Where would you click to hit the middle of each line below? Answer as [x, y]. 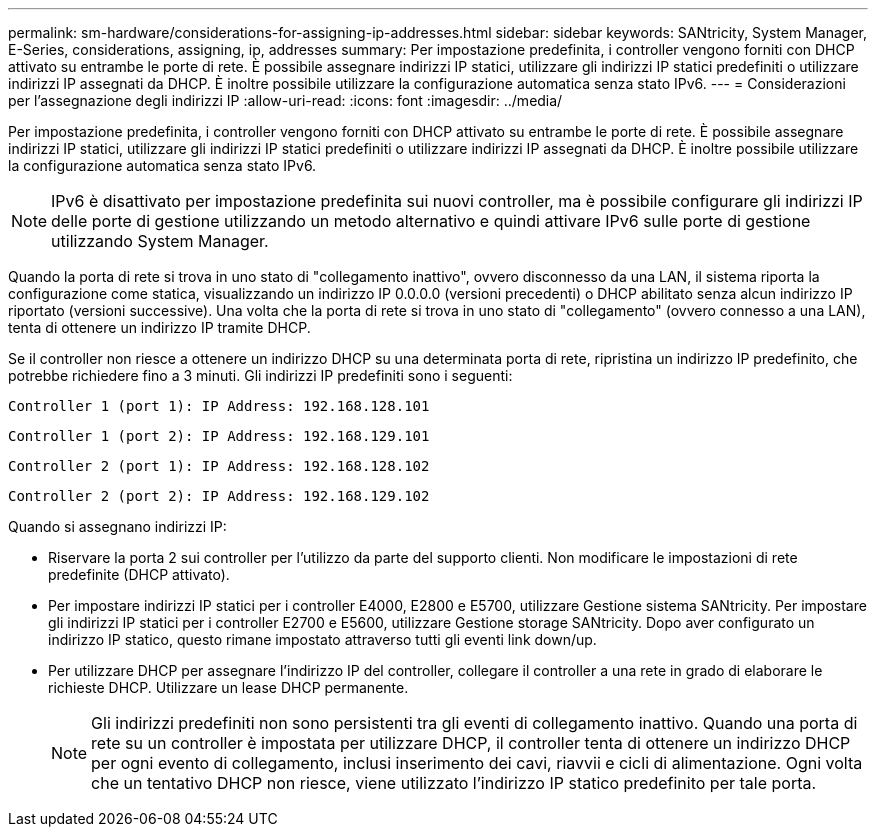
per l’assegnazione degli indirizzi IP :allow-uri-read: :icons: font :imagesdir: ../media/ [285, 100]
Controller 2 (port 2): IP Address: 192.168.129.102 [219, 496]
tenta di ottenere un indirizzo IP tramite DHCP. [159, 327]
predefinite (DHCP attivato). [139, 574]
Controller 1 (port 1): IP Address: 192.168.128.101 [219, 406]
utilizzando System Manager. [160, 241]
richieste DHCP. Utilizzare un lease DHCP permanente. [228, 687]
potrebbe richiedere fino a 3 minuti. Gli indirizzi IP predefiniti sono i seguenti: [260, 375]
